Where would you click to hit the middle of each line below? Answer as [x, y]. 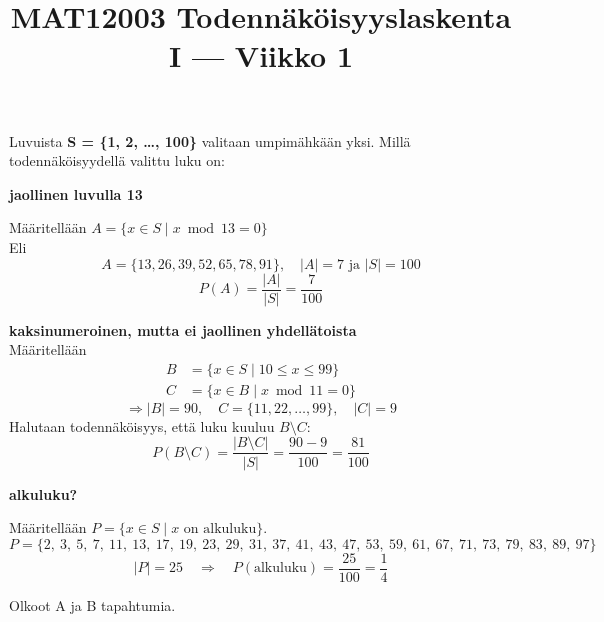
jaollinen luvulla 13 [76, 193]
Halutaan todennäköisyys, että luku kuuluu [142, 425]
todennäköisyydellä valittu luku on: [117, 160]
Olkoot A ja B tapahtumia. [92, 604]
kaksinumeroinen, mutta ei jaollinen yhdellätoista [183, 329]
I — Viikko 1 [261, 55]
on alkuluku [220, 529]
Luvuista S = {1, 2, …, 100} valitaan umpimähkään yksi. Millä [210, 140]
